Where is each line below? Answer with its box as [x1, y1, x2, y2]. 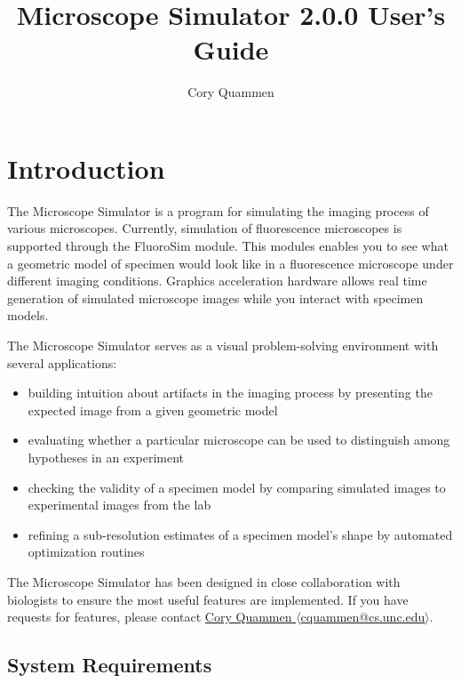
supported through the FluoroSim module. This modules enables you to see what [7, 237, 449, 255]
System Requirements [7, 651, 212, 679]
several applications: [7, 353, 117, 372]
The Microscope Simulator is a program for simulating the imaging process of [7, 201, 429, 220]
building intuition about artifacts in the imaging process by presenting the [28, 383, 433, 402]
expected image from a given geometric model [28, 400, 278, 419]
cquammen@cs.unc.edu [300, 607, 425, 626]
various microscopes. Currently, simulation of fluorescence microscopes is [7, 219, 402, 237]
